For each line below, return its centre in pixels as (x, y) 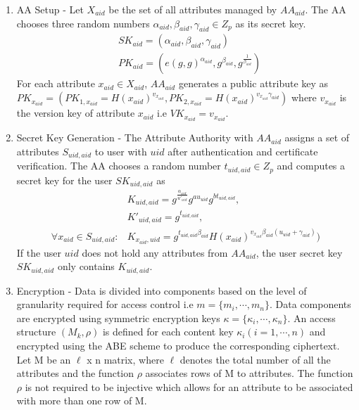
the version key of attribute (76, 113)
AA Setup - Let (50, 9)
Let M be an (44, 359)
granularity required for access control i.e (105, 304)
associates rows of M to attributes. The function (249, 373)
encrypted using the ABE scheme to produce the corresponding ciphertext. (178, 346)
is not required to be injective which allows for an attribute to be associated (189, 386)
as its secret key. (271, 23)
